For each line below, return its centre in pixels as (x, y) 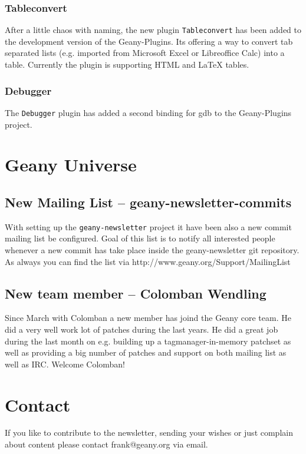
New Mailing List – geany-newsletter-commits (148, 202)
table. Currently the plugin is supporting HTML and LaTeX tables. (127, 64)
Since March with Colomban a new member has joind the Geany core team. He (148, 318)
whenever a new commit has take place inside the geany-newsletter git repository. (152, 249)
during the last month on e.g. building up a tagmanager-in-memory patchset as (148, 341)
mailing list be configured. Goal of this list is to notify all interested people (140, 238)
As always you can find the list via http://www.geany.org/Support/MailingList (148, 261)
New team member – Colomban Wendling (136, 293)
